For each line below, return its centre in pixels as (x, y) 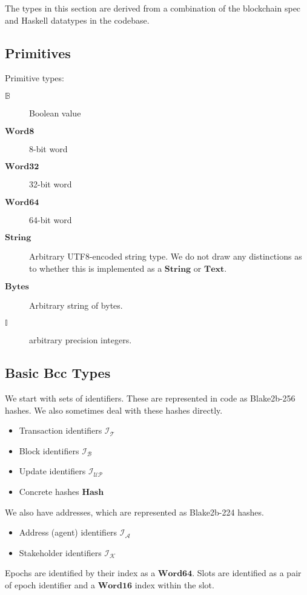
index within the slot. (174, 584)
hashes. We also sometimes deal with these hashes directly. (114, 410)
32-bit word (51, 184)
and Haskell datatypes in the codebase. (77, 20)
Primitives (38, 52)
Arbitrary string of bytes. (76, 305)
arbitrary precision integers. (81, 340)
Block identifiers (49, 450)
